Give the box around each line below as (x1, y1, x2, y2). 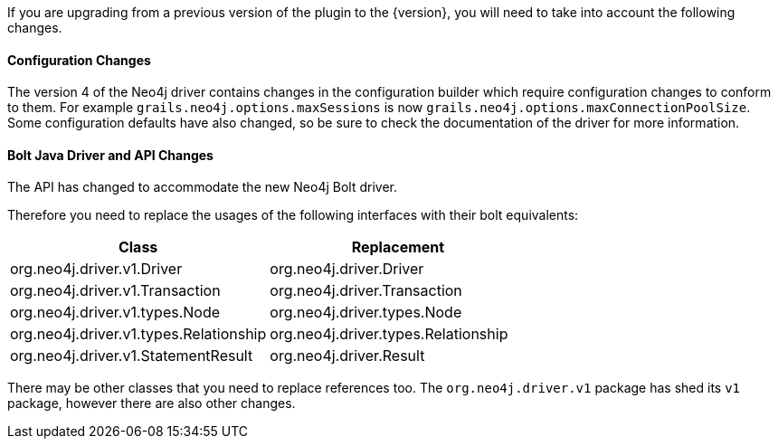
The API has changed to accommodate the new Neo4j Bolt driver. (7, 179, 398, 195)
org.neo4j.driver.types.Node (270, 303, 462, 322)
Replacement (351, 238, 445, 257)
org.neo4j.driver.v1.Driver (10, 260, 183, 279)
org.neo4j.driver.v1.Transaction (10, 281, 221, 300)
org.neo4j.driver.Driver (270, 260, 424, 279)
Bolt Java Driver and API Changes (7, 147, 213, 163)
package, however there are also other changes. (7, 395, 296, 412)
